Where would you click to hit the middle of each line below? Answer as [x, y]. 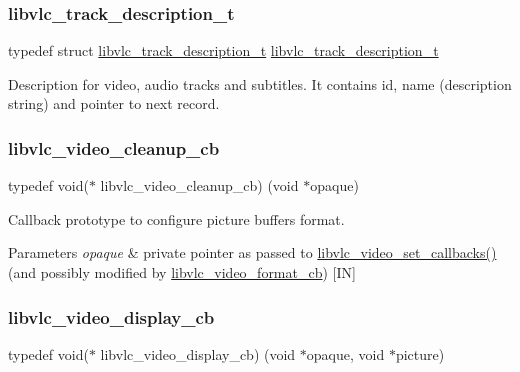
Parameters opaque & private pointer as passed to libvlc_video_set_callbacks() [252, 252]
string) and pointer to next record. [114, 103]
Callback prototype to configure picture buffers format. [176, 218]
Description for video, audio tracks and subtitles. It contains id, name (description [260, 83]
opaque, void [345, 353]
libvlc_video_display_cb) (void [198, 353]
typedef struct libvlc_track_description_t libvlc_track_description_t [223, 50]
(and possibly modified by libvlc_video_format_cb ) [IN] [182, 272]
